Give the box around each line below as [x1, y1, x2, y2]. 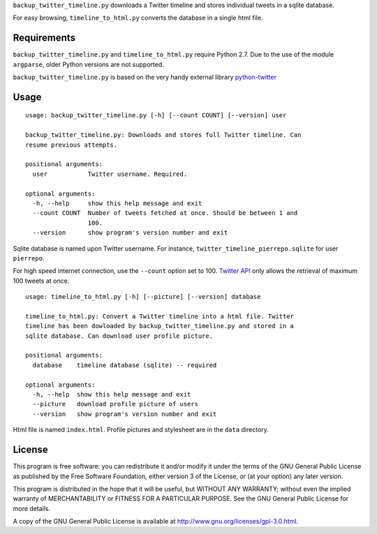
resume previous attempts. [25, 140, 118, 149]
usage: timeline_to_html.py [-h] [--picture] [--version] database [25, 293, 261, 301]
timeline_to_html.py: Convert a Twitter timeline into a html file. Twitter [25, 312, 295, 320]
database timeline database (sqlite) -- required [32, 361, 217, 369]
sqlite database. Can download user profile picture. [25, 332, 213, 340]
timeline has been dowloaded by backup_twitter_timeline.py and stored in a [25, 322, 295, 330]
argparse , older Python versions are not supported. [13, 60, 164, 68]
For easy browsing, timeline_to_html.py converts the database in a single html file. [13, 14, 263, 22]
